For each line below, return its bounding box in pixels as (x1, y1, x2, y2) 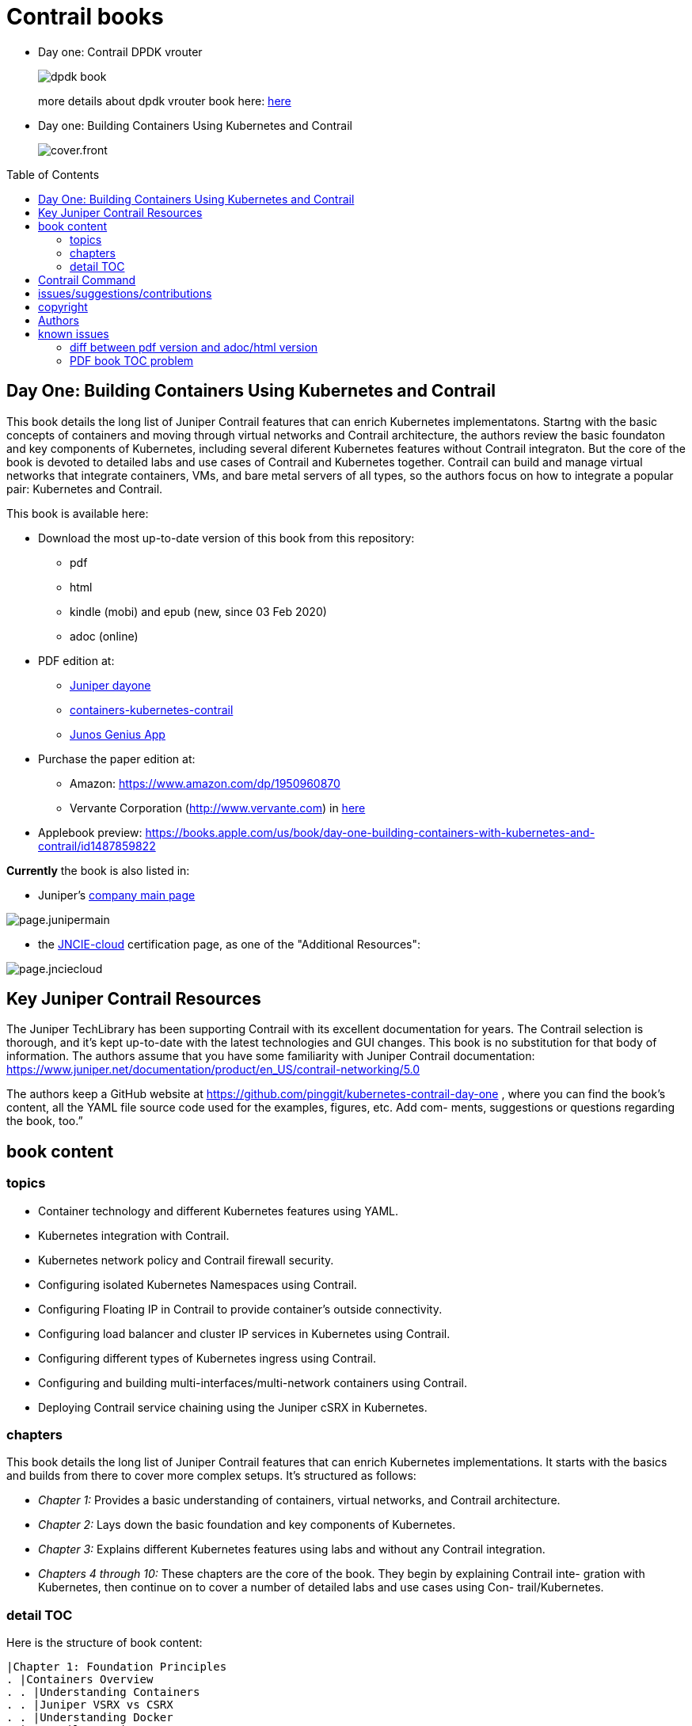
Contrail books (6, 3, 164, 30)
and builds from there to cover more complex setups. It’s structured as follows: (6, 1469, 416, 1483)
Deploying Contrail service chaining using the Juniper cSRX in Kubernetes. (38, 1400, 428, 1414)
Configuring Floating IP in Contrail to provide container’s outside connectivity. (38, 1302, 443, 1316)
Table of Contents (6, 167, 100, 181)
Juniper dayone (70, 678, 151, 692)
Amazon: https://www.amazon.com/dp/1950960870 (70, 776, 340, 790)
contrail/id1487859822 (38, 838, 156, 853)
